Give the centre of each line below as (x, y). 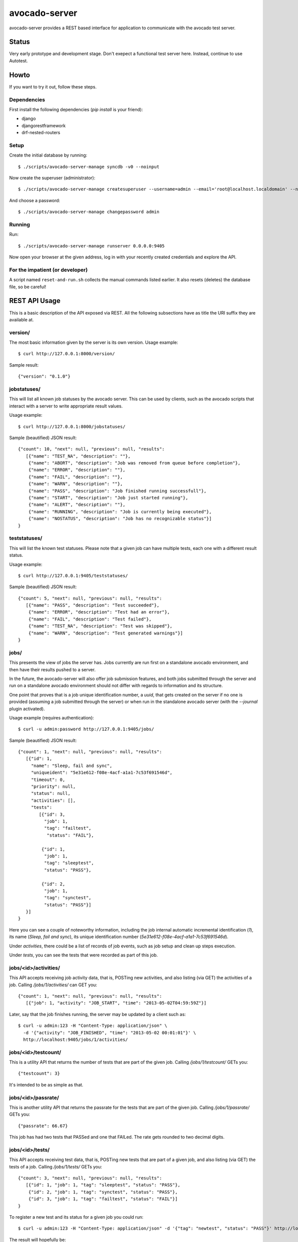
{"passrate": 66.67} (43, 1126)
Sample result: (24, 365)
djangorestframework (44, 125)
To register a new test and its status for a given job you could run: (76, 1217)
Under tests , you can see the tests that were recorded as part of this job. (84, 955)
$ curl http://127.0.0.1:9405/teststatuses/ (73, 576)
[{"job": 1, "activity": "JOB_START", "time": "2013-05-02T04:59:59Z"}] (116, 1003)
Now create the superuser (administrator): (52, 178)
